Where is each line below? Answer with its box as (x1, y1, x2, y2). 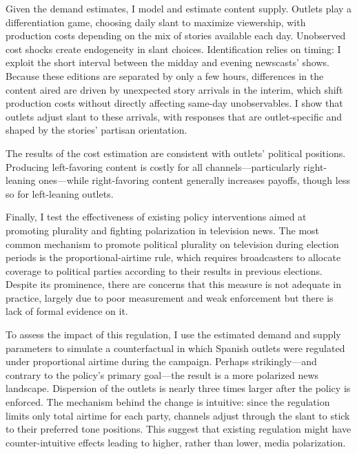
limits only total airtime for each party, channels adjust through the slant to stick (6, 408, 350, 422)
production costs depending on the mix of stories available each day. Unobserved (6, 28, 346, 43)
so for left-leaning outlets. (6, 186, 114, 200)
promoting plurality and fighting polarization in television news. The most (6, 223, 320, 237)
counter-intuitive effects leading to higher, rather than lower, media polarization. (6, 435, 346, 449)
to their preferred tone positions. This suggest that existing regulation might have (6, 422, 351, 436)
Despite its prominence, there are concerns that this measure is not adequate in (6, 277, 341, 291)
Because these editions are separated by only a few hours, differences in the (6, 68, 324, 83)
